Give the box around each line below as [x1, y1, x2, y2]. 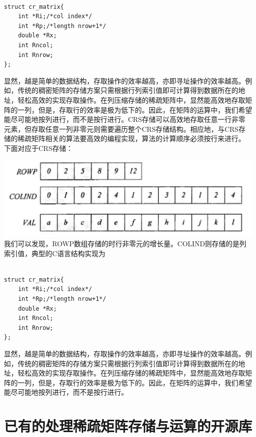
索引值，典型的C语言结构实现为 [4, 248, 106, 258]
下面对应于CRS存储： [4, 143, 73, 153]
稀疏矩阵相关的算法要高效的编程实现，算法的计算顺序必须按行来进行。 [17, 133, 245, 144]
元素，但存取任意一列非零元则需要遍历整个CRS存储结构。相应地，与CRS [4, 123, 239, 134]
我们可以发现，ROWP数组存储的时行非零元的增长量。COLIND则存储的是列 [4, 238, 247, 249]
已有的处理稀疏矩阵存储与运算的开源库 [4, 416, 253, 436]
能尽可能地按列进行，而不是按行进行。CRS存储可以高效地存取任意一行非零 [4, 114, 246, 124]
